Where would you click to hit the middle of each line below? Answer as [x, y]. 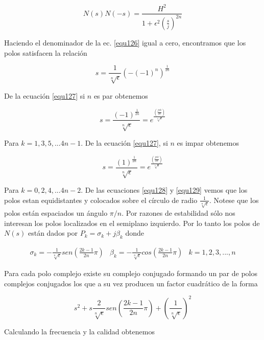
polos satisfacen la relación [46, 52]
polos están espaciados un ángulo [56, 212]
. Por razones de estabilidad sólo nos [178, 212]
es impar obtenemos [208, 143]
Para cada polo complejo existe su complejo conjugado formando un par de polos [131, 273]
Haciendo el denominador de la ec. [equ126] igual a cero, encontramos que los [125, 42]
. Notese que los [234, 200]
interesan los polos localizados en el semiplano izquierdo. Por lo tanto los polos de [132, 223]
